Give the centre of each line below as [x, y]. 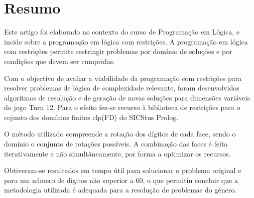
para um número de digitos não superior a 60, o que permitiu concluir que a [121, 180]
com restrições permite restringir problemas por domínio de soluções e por [118, 51]
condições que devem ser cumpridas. [60, 61]
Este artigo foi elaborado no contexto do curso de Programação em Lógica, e [122, 32]
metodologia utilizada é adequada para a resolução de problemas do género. [120, 190]
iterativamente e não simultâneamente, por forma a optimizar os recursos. [117, 153]
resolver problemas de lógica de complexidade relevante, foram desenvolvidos [122, 88]
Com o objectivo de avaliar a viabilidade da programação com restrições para [123, 78]
